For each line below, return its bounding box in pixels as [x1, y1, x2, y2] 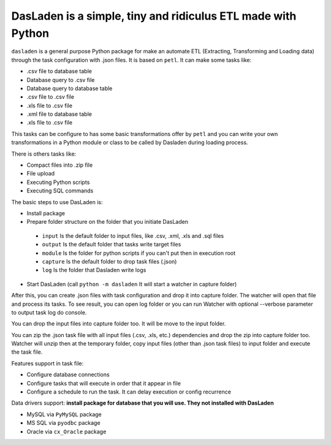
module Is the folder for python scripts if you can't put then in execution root [42, 249, 236, 257]
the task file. [11, 348, 43, 356]
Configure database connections [26, 371, 110, 378]
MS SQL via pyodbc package [26, 419, 101, 427]
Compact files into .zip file [26, 161, 93, 169]
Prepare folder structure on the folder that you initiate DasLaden [26, 218, 188, 226]
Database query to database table [26, 85, 113, 92]
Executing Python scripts [26, 178, 90, 186]
